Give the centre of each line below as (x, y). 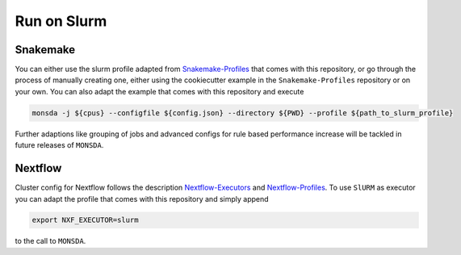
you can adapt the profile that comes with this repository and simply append (142, 199)
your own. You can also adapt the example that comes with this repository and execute (159, 91)
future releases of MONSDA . (59, 145)
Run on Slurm (61, 21)
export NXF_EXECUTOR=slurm (85, 220)
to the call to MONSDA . (50, 241)
